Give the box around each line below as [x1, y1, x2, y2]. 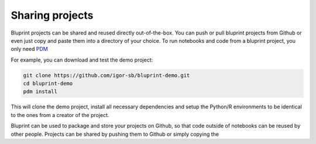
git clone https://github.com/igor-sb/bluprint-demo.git [23, 72, 190, 78]
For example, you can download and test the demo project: [11, 56, 153, 63]
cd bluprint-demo [23, 80, 73, 87]
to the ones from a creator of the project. [11, 111, 109, 118]
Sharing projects [11, 9, 94, 22]
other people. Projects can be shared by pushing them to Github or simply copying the [11, 131, 219, 138]
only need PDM [11, 46, 48, 53]
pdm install [23, 88, 58, 95]
